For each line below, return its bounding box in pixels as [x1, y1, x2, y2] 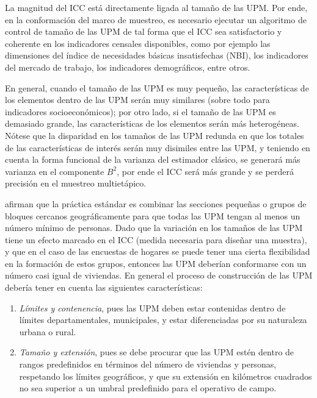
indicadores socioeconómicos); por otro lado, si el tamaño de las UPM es [5, 105, 276, 118]
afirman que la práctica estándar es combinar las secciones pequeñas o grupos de [5, 197, 307, 210]
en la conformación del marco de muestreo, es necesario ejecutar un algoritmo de [5, 13, 307, 26]
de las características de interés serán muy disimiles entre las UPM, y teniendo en [5, 141, 310, 154]
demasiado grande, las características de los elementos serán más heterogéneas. [5, 117, 299, 130]
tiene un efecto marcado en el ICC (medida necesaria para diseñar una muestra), [5, 233, 307, 246]
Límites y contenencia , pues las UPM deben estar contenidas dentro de [19, 301, 286, 314]
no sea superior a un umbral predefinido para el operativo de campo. [19, 382, 277, 394]
